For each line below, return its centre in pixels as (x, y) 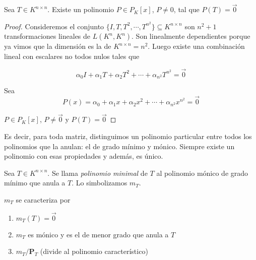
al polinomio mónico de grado (202, 173)
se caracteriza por (43, 199)
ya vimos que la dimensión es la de (58, 46)
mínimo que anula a (35, 183)
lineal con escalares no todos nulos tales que (72, 56)
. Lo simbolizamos (100, 183)
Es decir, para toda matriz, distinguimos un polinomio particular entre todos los (128, 136)
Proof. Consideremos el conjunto (54, 26)
